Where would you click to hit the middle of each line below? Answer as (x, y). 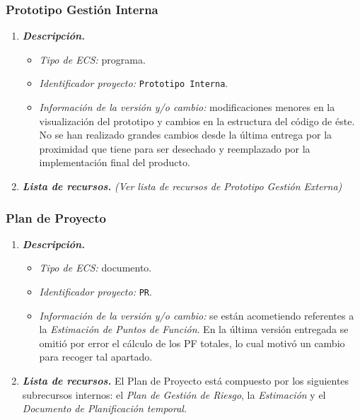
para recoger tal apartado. (96, 357)
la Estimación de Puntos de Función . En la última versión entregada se (194, 329)
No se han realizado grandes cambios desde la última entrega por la (186, 135)
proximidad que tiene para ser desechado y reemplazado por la (175, 148)
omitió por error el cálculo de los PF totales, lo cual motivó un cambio (192, 343)
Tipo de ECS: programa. (92, 59)
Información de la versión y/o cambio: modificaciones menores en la (187, 107)
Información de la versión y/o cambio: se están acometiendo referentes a (197, 315)
